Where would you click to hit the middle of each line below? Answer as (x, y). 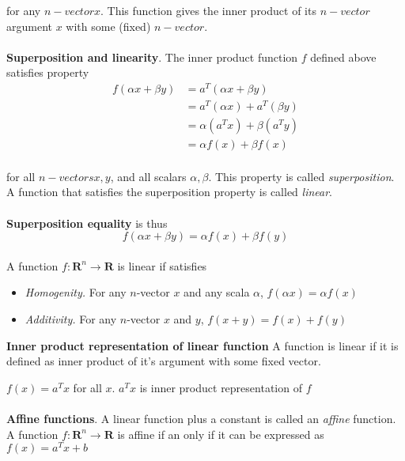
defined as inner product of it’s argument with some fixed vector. (164, 361)
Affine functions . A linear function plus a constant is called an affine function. (201, 418)
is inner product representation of (221, 387)
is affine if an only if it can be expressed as (221, 434)
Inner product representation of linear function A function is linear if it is (202, 345)
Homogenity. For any (76, 292)
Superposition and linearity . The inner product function (152, 57)
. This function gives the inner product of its (208, 10)
